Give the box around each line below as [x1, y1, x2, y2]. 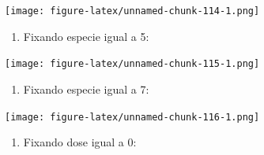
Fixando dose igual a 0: [23, 134, 137, 150]
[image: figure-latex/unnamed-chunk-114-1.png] [5, 6, 260, 17]
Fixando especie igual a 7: [23, 80, 149, 97]
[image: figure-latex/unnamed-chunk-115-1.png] [5, 58, 260, 70]
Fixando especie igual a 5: [23, 28, 149, 44]
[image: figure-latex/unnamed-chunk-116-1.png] [5, 111, 260, 123]
